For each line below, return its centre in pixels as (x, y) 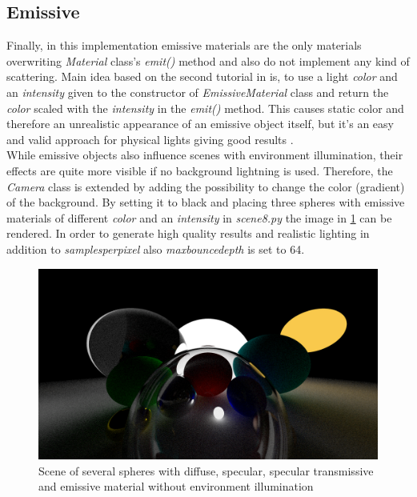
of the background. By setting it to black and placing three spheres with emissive (206, 202)
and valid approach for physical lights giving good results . (150, 139)
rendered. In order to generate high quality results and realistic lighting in (188, 233)
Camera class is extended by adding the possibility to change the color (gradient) (206, 186)
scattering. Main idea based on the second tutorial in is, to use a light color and (202, 76)
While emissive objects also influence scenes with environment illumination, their (205, 155)
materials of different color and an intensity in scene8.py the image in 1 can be (199, 217)
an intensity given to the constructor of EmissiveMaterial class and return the (198, 92)
